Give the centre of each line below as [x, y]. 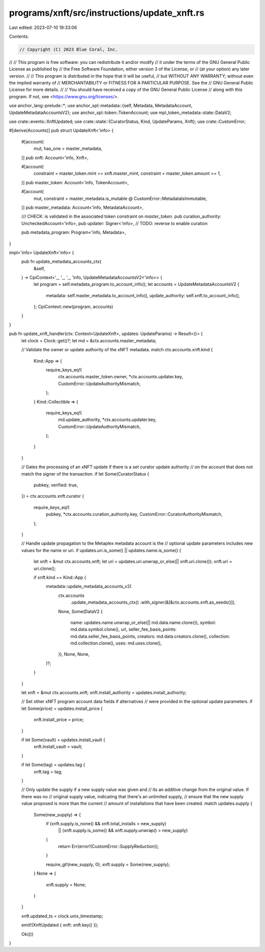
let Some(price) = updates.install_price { [62, 708]
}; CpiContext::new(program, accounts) [73, 307]
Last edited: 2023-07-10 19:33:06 [43, 28]
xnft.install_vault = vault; [58, 747]
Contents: [19, 36]
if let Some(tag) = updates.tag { [53, 765]
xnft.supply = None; [66, 885]
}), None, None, [74, 654]
